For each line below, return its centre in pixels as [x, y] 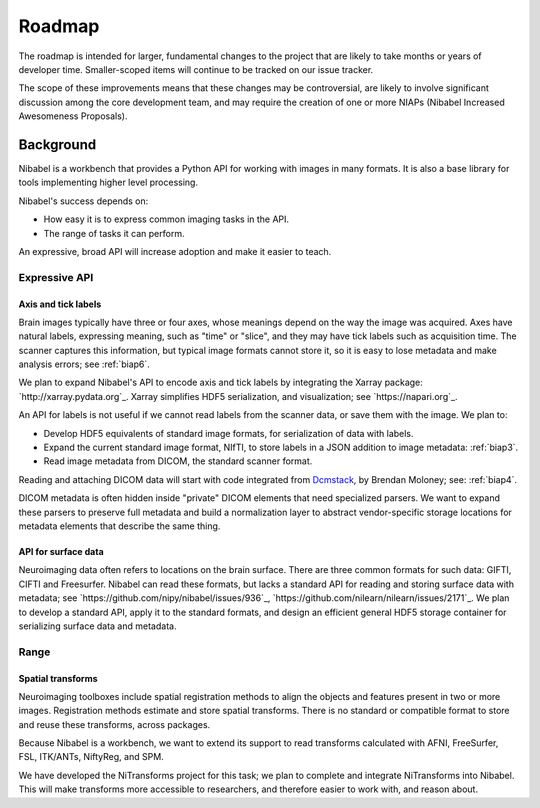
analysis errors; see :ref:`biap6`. [84, 364]
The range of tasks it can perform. [114, 233]
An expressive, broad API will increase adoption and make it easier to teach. [175, 251]
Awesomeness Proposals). [73, 116]
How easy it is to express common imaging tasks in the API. [166, 219]
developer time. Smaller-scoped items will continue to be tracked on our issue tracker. [196, 69]
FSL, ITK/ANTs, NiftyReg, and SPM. [91, 757]
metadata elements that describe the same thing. [119, 526]
